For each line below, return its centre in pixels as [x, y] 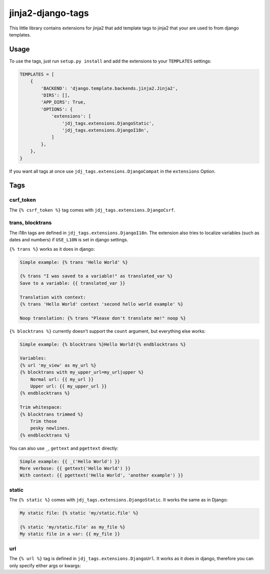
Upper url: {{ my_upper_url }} [68, 386]
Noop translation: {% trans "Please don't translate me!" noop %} [103, 318]
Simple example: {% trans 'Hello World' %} [74, 262]
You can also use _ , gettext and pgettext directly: [64, 448]
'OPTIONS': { [57, 109]
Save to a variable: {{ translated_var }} [72, 283]
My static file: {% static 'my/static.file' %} [79, 513]
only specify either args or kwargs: [45, 566]
